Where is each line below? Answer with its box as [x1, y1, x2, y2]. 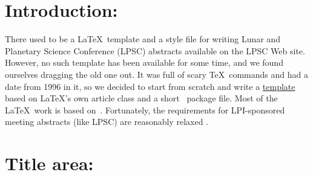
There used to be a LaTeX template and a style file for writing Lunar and [5, 33, 280, 45]
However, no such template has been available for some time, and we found [5, 56, 283, 69]
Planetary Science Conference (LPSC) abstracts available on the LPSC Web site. [5, 44, 305, 57]
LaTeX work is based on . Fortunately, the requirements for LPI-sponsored [5, 103, 285, 116]
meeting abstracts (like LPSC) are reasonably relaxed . [5, 115, 208, 128]
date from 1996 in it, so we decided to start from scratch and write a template [5, 80, 295, 92]
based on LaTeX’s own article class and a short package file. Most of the [5, 92, 278, 104]
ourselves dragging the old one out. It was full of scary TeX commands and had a [5, 68, 308, 80]
